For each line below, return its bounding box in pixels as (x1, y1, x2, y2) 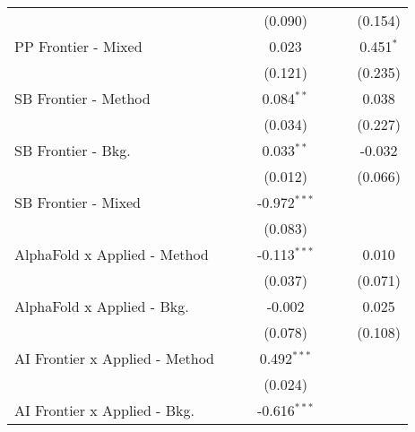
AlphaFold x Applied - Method (14, 244, 209, 264)
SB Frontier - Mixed (14, 192, 141, 212)
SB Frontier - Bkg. (14, 140, 131, 160)
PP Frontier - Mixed (14, 36, 143, 56)
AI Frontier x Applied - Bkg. (14, 400, 195, 420)
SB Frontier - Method (14, 88, 151, 108)
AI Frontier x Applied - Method (14, 348, 215, 368)
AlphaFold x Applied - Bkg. (14, 296, 189, 316)
